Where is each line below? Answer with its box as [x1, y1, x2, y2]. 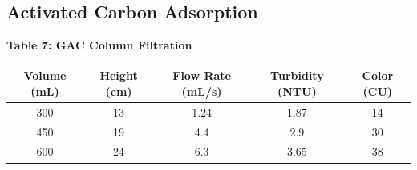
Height [99, 67, 138, 84]
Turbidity [270, 67, 324, 84]
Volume [23, 67, 67, 84]
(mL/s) [181, 82, 222, 99]
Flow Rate [172, 67, 231, 84]
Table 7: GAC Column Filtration [6, 37, 192, 53]
